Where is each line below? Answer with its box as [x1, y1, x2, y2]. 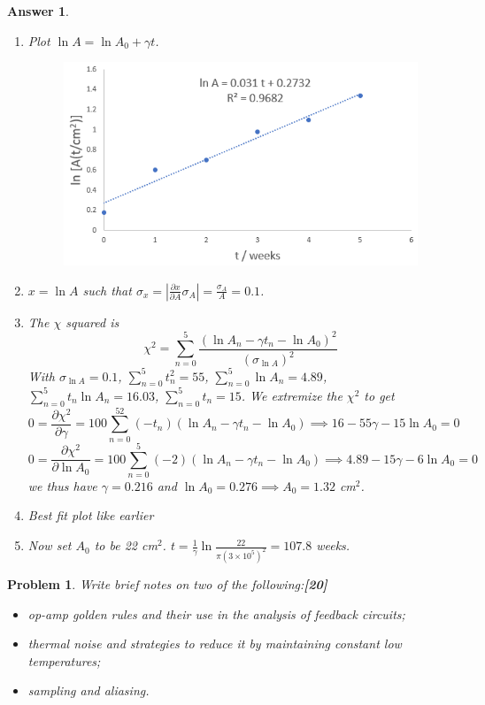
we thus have [27, 476, 97, 494]
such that [82, 280, 132, 299]
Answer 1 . [7, 2, 69, 19]
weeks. [316, 536, 350, 555]
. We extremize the [241, 386, 343, 404]
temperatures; [27, 651, 101, 670]
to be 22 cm [94, 536, 158, 555]
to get [364, 386, 395, 404]
